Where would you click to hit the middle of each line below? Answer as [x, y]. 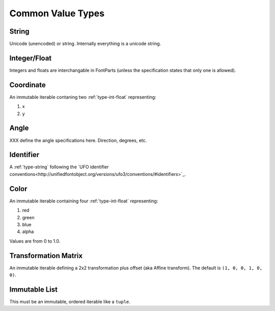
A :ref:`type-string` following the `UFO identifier [59, 167]
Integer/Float [31, 58]
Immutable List [34, 289]
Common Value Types [57, 13]
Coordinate [28, 85]
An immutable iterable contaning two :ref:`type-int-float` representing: [83, 97]
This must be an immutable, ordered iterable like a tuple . [70, 301]
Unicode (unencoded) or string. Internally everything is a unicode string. [85, 44]
